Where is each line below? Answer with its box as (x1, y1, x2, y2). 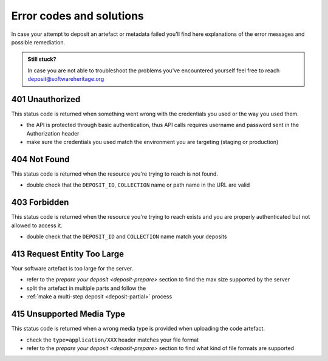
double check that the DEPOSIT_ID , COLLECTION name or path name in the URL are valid (26, 181, 250, 188)
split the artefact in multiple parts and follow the (26, 284, 146, 292)
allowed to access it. (11, 222, 63, 229)
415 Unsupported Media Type (11, 309, 126, 319)
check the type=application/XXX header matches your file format (26, 336, 199, 343)
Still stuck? (27, 55, 56, 63)
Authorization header (26, 129, 80, 137)
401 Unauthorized (11, 94, 81, 105)
